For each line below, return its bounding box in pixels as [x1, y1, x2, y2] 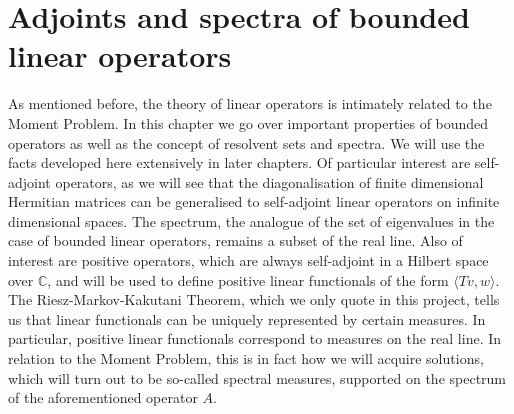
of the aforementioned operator [8, 387, 198, 408]
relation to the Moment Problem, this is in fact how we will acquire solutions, [8, 348, 484, 369]
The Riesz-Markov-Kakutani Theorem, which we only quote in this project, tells [8, 289, 500, 310]
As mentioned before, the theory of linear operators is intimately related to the [8, 93, 492, 114]
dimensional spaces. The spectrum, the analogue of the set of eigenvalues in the [8, 210, 495, 231]
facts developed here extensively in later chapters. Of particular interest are [8, 152, 471, 173]
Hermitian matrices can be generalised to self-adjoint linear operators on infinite [8, 191, 500, 212]
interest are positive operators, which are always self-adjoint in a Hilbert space [8, 250, 489, 271]
